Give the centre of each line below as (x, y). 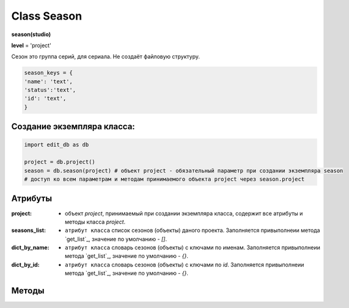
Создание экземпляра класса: (73, 126)
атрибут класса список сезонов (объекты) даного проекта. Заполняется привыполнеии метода (193, 230)
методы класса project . (95, 222)
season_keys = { (49, 73)
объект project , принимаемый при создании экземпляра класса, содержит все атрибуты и (184, 213)
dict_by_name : (30, 247)
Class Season (47, 16)
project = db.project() (60, 162)
